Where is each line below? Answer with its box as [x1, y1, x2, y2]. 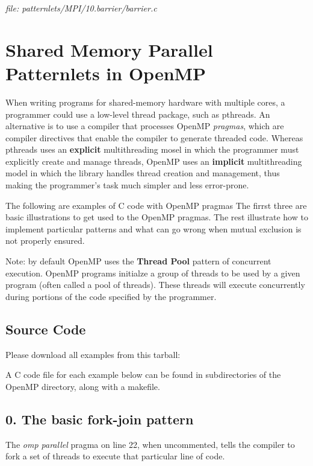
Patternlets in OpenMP [5, 60, 206, 85]
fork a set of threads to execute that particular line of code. [5, 450, 225, 462]
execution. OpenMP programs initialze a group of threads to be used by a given [5, 266, 300, 279]
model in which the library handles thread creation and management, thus [5, 167, 280, 179]
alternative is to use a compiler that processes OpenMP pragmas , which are [5, 120, 284, 132]
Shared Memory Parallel [5, 37, 213, 62]
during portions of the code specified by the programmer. [5, 290, 217, 302]
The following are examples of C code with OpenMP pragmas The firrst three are [5, 199, 307, 211]
